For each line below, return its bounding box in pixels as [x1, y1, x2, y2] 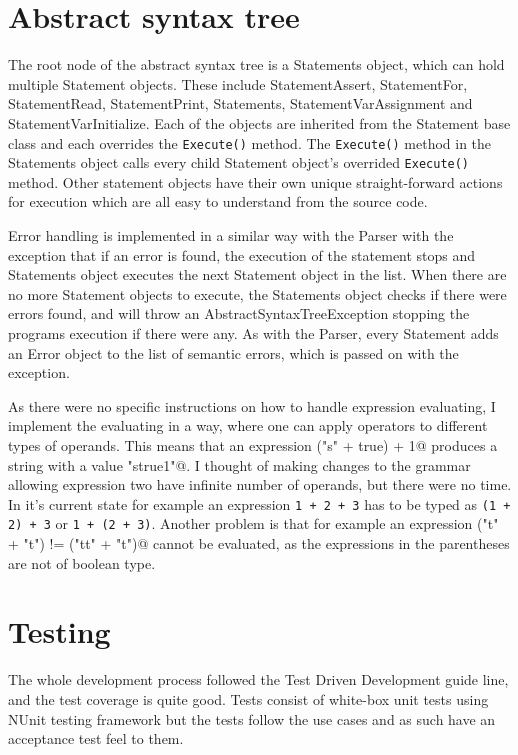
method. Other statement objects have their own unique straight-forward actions [8, 171, 503, 192]
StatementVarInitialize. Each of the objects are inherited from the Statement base [8, 112, 511, 133]
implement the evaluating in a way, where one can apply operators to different [8, 415, 488, 436]
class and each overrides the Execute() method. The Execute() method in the [8, 132, 492, 153]
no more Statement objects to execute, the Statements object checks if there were [8, 283, 507, 304]
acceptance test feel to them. [8, 728, 184, 749]
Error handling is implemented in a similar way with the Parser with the [8, 225, 454, 245]
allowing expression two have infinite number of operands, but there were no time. [8, 474, 512, 495]
